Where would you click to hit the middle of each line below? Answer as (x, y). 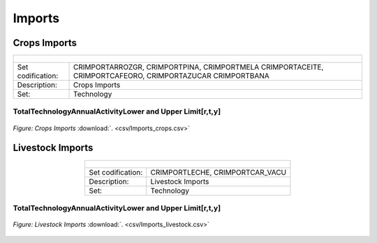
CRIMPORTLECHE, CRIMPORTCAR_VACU (218, 172)
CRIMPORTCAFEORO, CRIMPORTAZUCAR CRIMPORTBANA (172, 76)
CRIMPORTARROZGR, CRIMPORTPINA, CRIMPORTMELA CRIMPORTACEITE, (199, 68)
